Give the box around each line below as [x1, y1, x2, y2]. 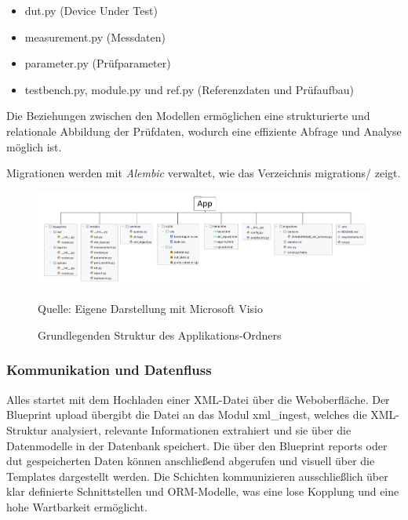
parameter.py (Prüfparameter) [24, 55, 171, 71]
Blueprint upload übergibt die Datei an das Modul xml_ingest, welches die [6, 406, 367, 423]
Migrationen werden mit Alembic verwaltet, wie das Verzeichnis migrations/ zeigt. [6, 165, 401, 181]
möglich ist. [6, 138, 62, 155]
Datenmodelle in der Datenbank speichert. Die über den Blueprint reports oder [6, 437, 388, 453]
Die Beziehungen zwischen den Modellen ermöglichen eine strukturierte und [6, 107, 370, 124]
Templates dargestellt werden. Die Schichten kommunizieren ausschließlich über [6, 467, 388, 484]
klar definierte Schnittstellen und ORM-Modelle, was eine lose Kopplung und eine [6, 483, 399, 500]
